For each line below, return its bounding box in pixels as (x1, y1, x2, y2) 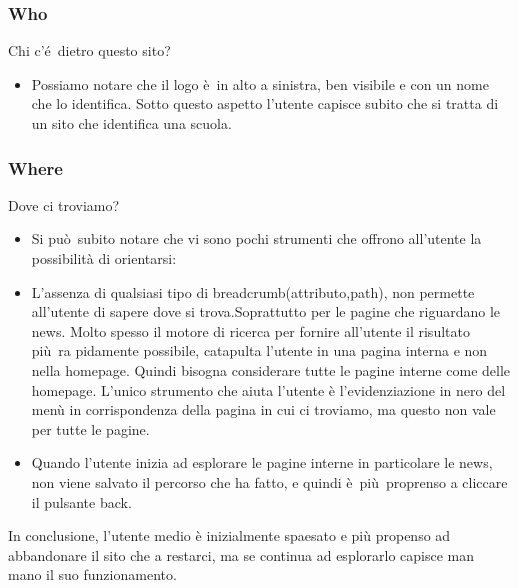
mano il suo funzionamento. (8, 564, 177, 585)
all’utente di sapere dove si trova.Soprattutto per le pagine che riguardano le (31, 301, 501, 322)
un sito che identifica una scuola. (31, 113, 232, 133)
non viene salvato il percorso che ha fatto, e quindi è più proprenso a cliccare (31, 471, 508, 492)
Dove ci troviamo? (8, 194, 120, 215)
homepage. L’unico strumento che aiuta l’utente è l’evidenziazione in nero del (31, 379, 506, 400)
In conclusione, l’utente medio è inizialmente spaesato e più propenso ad (8, 525, 451, 546)
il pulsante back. (31, 491, 132, 512)
